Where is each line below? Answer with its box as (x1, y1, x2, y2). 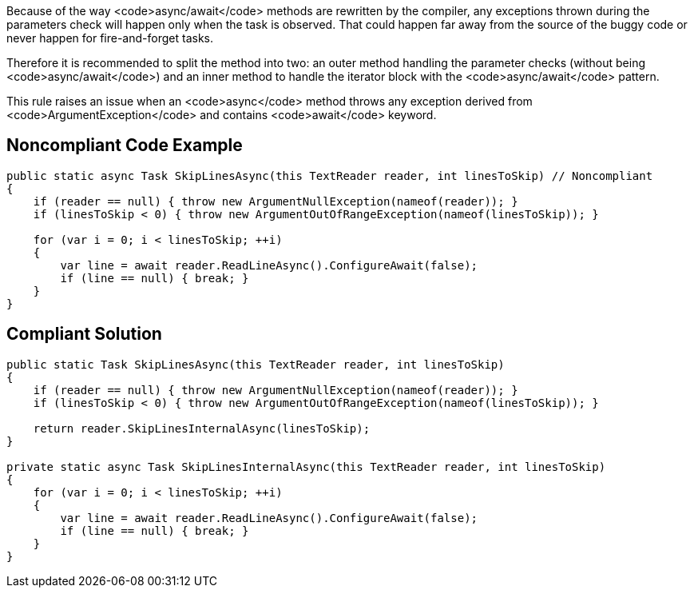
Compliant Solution (6, 324, 162, 345)
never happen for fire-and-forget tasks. (6, 31, 213, 45)
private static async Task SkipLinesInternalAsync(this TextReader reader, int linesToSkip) (6, 460, 606, 473)
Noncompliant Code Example (6, 135, 243, 156)
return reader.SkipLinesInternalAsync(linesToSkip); (33, 421, 371, 435)
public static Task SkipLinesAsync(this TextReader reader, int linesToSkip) (6, 357, 505, 371)
